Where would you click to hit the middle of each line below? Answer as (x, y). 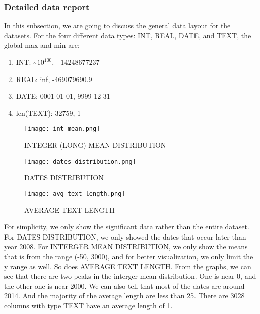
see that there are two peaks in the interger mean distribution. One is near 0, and (130, 276)
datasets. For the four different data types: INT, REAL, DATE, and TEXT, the (128, 35)
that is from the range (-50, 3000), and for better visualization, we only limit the (129, 256)
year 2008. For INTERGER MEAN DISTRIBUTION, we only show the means (126, 246)
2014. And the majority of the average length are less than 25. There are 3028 (124, 296)
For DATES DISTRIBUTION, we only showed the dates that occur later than (125, 236)
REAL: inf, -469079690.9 (54, 79)
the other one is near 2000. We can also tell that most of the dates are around (124, 286)
